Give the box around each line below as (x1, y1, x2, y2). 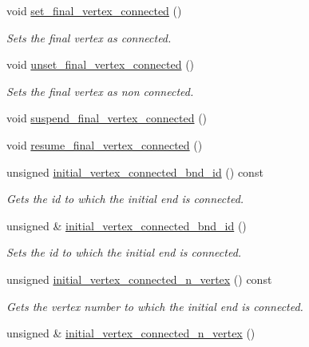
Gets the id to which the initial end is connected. (6, 190, 244, 207)
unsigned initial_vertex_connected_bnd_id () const (6, 163, 263, 180)
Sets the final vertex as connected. (6, 29, 172, 46)
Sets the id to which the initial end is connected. (6, 244, 242, 261)
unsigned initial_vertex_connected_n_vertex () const (6, 270, 272, 287)
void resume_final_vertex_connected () (6, 136, 203, 153)
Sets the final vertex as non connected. (6, 82, 194, 99)
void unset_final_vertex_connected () (6, 56, 195, 73)
